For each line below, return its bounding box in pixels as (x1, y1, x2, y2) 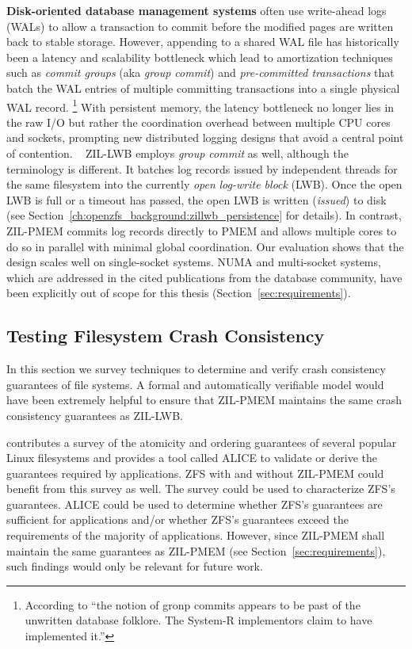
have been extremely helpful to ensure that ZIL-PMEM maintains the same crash (6, 391, 402, 408)
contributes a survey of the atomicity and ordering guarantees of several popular (6, 433, 397, 450)
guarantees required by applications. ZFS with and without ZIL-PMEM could (6, 464, 384, 481)
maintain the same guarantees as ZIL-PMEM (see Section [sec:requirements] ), (6, 542, 386, 559)
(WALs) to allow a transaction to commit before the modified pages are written (6, 17, 394, 34)
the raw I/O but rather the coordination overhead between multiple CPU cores (6, 113, 391, 130)
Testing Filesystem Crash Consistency (6, 323, 325, 348)
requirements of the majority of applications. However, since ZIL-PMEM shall (6, 527, 385, 544)
